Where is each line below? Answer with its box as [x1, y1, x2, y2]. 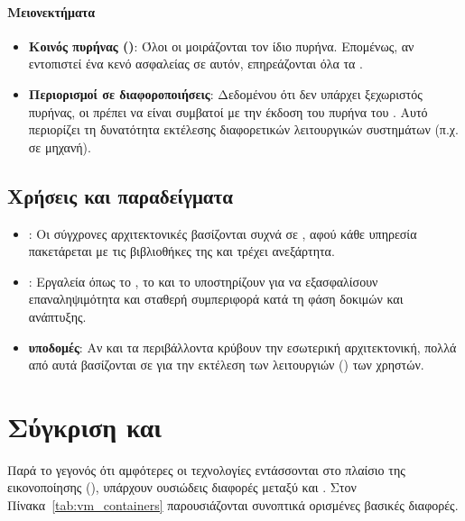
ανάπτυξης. [28, 306, 87, 325]
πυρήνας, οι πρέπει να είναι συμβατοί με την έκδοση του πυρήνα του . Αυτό [28, 102, 428, 121]
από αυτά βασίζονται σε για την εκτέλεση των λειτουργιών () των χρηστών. [28, 355, 424, 374]
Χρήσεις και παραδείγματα [7, 181, 233, 209]
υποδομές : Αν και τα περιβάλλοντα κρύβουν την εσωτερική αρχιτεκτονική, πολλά [28, 337, 457, 356]
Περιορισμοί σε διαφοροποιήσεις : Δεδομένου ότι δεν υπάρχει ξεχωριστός [28, 84, 423, 103]
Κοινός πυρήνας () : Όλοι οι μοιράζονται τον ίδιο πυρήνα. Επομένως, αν [28, 36, 414, 55]
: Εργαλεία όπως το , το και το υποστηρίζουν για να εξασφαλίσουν [28, 271, 378, 290]
